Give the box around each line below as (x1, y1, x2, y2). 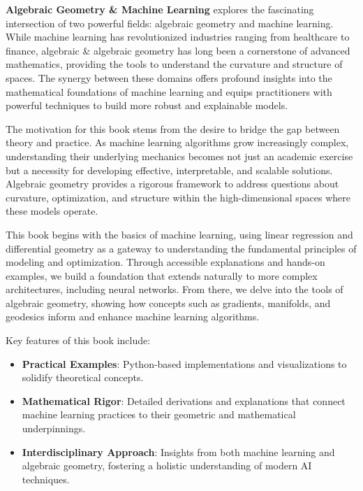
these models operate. (6, 204, 98, 218)
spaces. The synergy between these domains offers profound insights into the (6, 70, 332, 85)
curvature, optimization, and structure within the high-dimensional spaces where (6, 190, 351, 204)
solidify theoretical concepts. (22, 370, 144, 385)
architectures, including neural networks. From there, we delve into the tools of (6, 282, 343, 297)
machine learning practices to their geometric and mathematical (22, 407, 296, 422)
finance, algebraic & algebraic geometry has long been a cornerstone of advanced (6, 43, 350, 57)
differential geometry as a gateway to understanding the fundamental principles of (6, 241, 357, 255)
